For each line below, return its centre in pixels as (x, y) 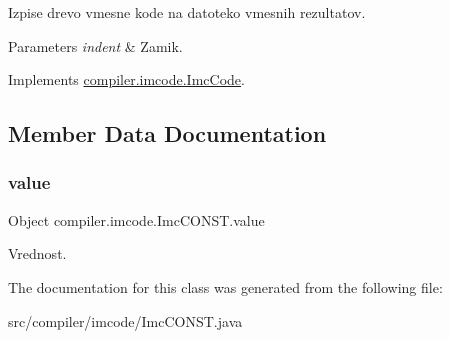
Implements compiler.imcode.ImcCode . (126, 79)
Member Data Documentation (167, 133)
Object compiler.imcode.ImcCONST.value (136, 219)
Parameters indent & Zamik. (95, 45)
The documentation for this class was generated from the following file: (225, 286)
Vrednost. (37, 253)
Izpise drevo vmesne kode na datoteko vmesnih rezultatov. (187, 12)
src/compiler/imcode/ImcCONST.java (125, 320)
